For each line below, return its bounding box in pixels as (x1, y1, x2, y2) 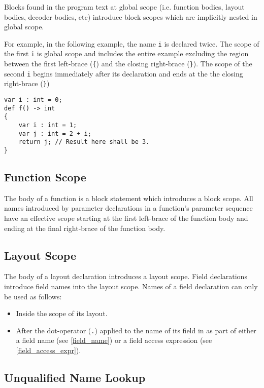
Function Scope (4, 169, 86, 185)
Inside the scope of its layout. (16, 308, 108, 319)
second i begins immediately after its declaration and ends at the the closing (4, 68, 243, 79)
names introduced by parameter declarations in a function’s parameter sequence (4, 203, 253, 213)
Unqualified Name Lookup (4, 370, 146, 385)
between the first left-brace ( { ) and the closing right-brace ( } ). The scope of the (4, 58, 252, 69)
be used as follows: (4, 291, 62, 301)
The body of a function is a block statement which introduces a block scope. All (4, 192, 253, 203)
